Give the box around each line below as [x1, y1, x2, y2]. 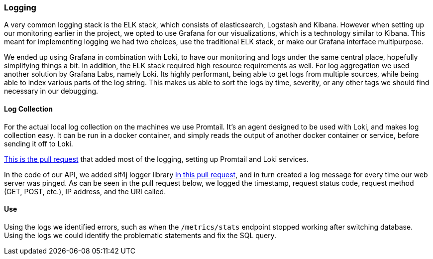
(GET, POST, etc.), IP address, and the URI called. [4, 187, 166, 196]
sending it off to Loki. [4, 139, 73, 148]
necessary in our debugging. [4, 87, 99, 96]
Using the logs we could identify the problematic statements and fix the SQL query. [4, 231, 277, 240]
